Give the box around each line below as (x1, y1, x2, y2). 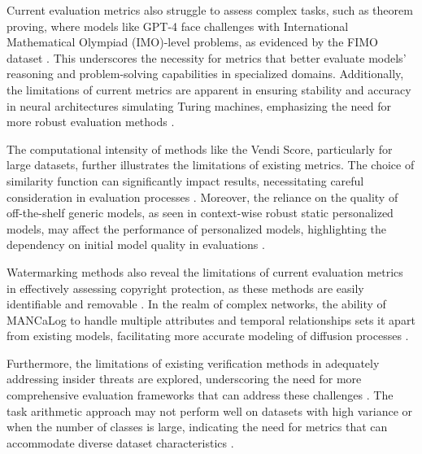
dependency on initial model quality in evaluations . (7, 236, 265, 253)
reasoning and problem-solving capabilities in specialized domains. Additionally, (7, 65, 404, 82)
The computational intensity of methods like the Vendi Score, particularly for (7, 140, 393, 157)
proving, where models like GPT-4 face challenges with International (7, 17, 349, 34)
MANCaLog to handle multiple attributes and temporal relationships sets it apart (7, 311, 415, 328)
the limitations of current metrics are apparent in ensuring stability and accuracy (7, 81, 411, 98)
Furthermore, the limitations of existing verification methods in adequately (7, 354, 380, 371)
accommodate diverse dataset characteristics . (7, 434, 234, 451)
